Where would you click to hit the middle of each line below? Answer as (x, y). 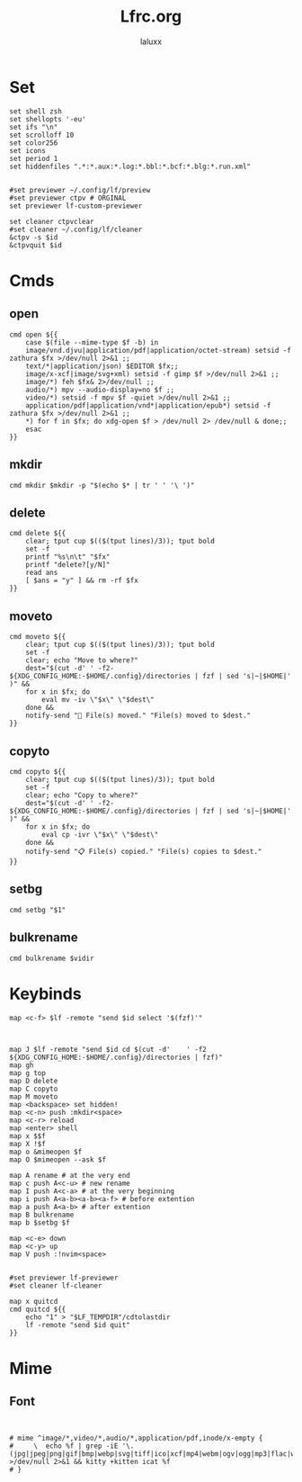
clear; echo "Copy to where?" (82, 795)
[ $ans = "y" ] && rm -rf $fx (82, 581)
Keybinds (46, 994)
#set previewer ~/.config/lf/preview (80, 190)
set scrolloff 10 (42, 135)
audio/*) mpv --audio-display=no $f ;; (100, 390)
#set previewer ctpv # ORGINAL (68, 198)
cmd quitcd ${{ (38, 1309)
